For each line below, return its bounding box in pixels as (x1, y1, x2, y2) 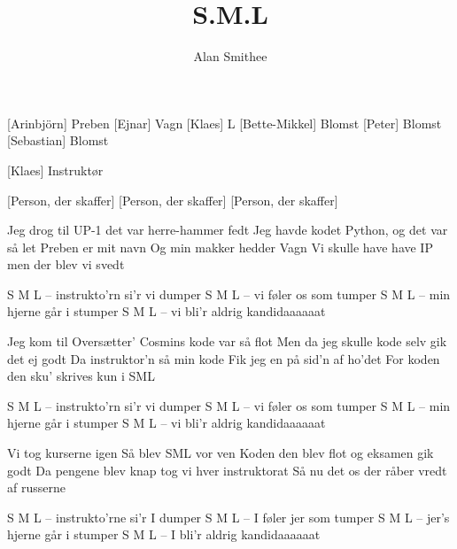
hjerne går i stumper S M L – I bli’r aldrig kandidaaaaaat (7, 525, 321, 544)
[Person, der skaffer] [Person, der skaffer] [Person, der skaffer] (7, 190, 338, 209)
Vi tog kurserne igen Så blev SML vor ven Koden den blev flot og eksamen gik (7, 444, 434, 462)
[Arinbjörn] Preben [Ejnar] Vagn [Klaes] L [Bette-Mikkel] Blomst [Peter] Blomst (7, 113, 442, 132)
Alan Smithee (193, 47, 267, 66)
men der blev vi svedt (7, 255, 125, 274)
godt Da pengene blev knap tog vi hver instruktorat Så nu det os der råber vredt (7, 460, 447, 479)
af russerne (7, 478, 66, 497)
